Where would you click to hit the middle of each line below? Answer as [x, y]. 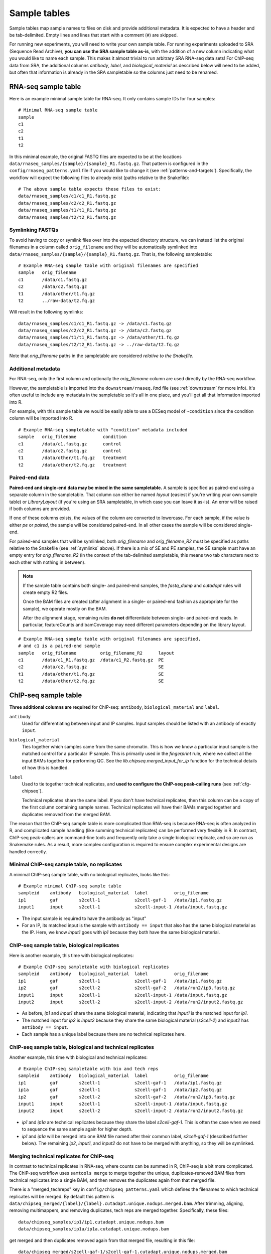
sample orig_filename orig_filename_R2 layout [96, 653]
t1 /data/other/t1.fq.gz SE [91, 674]
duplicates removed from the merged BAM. [66, 814]
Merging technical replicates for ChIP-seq [61, 1156]
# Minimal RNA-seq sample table [58, 110]
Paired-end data [29, 478]
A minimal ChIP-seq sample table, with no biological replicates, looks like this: [90, 874]
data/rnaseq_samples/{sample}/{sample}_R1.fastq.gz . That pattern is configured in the [109, 164]
